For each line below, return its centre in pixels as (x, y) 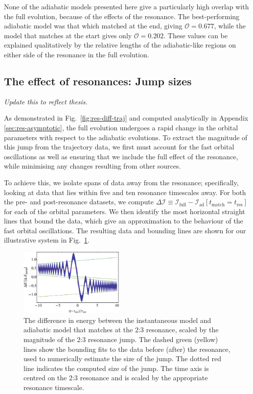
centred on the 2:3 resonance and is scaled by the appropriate (116, 378)
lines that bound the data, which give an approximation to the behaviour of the (124, 221)
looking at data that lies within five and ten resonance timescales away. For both (125, 192)
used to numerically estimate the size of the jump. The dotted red (122, 358)
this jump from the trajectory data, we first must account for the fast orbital (119, 147)
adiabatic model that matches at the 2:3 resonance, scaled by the (121, 330)
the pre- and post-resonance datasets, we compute (79, 202)
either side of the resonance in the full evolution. (77, 54)
